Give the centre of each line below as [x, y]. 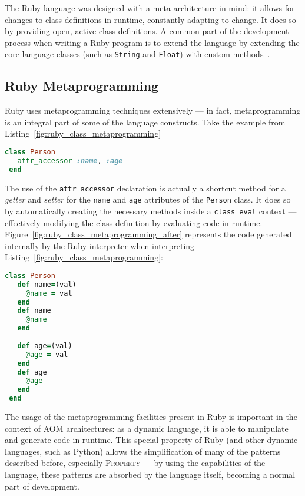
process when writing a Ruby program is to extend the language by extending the [152, 42]
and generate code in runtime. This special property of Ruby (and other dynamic [151, 440]
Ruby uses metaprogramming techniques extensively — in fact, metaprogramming [153, 110]
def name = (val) [47, 284]
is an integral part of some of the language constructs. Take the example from [145, 122]
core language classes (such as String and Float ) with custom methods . [137, 54]
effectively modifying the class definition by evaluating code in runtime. [134, 222]
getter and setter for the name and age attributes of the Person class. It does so [148, 199]
